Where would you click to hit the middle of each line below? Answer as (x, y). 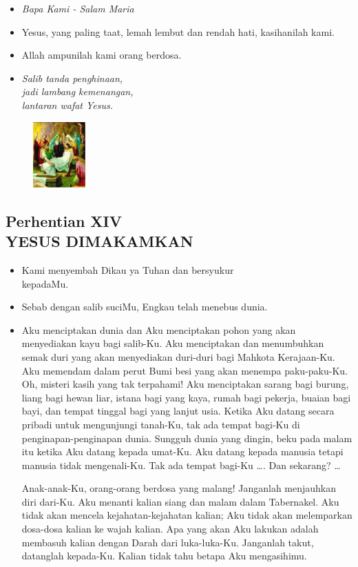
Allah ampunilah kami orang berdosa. (102, 55)
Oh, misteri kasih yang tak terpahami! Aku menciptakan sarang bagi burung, (185, 384)
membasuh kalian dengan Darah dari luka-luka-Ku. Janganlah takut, (168, 542)
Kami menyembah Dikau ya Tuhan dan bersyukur (128, 269)
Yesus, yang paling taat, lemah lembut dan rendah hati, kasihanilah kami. (178, 31)
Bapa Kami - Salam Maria (78, 8)
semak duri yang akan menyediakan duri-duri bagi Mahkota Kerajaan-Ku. (178, 356)
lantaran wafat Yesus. (67, 105)
